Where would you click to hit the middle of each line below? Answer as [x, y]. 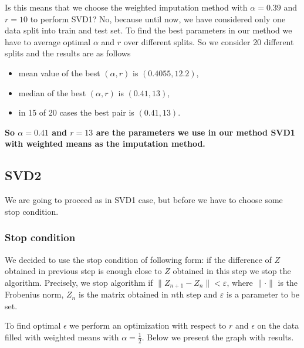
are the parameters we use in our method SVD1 [195, 132]
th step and [197, 294]
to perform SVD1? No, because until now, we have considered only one [158, 18]
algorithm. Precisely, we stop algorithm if [79, 282]
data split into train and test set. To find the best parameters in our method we [148, 30]
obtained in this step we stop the [232, 271]
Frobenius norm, [34, 294]
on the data [278, 325]
